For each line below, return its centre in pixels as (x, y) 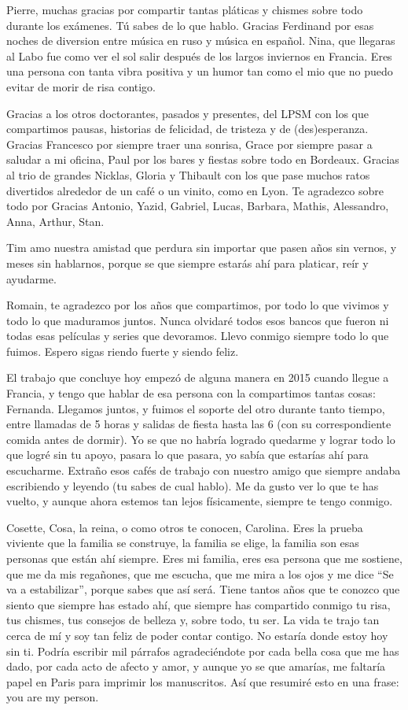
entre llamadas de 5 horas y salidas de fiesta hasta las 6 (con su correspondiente (199, 424)
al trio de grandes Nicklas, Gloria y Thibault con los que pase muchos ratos (188, 174)
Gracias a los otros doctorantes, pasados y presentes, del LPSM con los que (187, 113)
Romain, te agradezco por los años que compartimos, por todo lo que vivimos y (198, 305)
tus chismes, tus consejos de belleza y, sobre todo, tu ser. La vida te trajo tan (193, 620)
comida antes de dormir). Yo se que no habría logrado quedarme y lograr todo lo (201, 439)
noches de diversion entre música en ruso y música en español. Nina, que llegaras (201, 41)
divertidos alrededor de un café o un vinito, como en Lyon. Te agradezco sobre (195, 190)
